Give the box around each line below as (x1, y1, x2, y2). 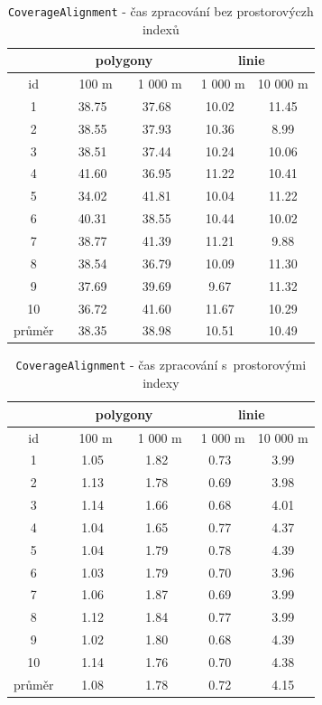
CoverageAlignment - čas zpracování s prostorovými (15, 355, 307, 374)
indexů (142, 19, 179, 38)
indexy (143, 373, 179, 392)
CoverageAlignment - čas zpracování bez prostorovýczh (7, 2, 314, 20)
